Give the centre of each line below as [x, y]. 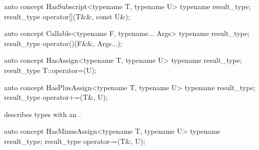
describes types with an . [42, 114]
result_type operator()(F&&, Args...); [63, 43]
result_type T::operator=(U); [50, 70]
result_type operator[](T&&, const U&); [67, 16]
